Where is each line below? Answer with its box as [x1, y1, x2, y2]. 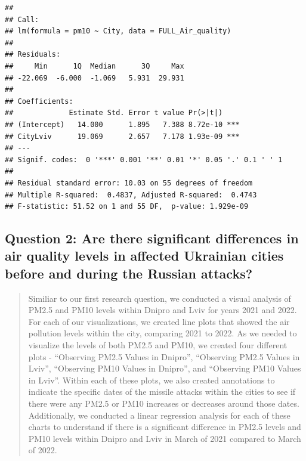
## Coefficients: [5, 97, 73, 106]
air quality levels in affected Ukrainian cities [5, 246, 284, 265]
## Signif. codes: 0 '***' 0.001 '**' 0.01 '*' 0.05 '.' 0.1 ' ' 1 [5, 155, 283, 164]
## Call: [5, 15, 39, 24]
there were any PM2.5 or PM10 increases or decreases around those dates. [28, 397, 299, 410]
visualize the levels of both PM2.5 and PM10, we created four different [28, 339, 288, 351]
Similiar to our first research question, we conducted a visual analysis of [28, 292, 291, 304]
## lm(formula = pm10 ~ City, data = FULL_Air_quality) [5, 27, 231, 36]
